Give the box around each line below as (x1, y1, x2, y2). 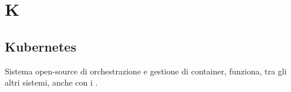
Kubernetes (5, 37, 76, 55)
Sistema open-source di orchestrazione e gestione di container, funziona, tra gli (5, 64, 287, 77)
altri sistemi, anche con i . (5, 76, 98, 88)
